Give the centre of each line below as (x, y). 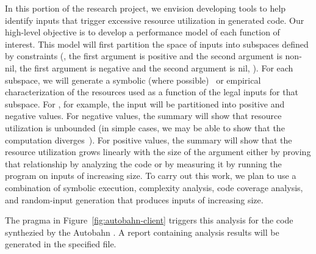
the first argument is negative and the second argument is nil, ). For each (156, 67)
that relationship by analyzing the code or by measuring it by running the (143, 163)
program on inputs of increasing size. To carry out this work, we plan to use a (151, 176)
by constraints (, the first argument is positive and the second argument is (144, 56)
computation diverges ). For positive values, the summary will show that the (149, 140)
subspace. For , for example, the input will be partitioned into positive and (145, 103)
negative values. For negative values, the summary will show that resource (143, 116)
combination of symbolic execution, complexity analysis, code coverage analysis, (154, 187)
